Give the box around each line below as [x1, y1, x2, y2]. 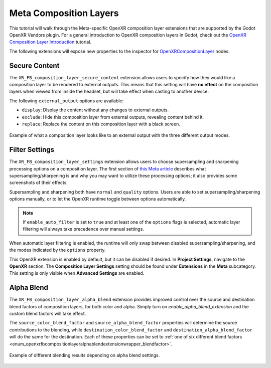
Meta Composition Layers [9, 8, 119, 19]
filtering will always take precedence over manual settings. [23, 226, 144, 232]
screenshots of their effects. [9, 179, 68, 186]
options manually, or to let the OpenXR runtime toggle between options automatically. [9, 196, 186, 202]
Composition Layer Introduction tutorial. [9, 39, 91, 45]
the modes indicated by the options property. [9, 247, 106, 253]
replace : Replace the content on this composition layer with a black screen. [22, 121, 181, 127]
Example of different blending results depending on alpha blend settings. [9, 352, 160, 358]
